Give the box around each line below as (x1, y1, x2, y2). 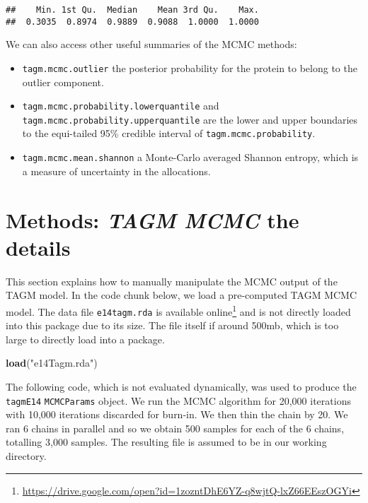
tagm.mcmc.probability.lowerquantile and (22, 98, 219, 113)
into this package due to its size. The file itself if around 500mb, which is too (6, 318, 339, 333)
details (6, 232, 71, 261)
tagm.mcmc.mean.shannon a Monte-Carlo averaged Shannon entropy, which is (22, 150, 359, 165)
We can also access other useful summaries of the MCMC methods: (6, 37, 297, 52)
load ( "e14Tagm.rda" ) (6, 355, 98, 370)
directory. (6, 449, 47, 463)
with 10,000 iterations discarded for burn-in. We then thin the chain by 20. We (6, 407, 348, 422)
